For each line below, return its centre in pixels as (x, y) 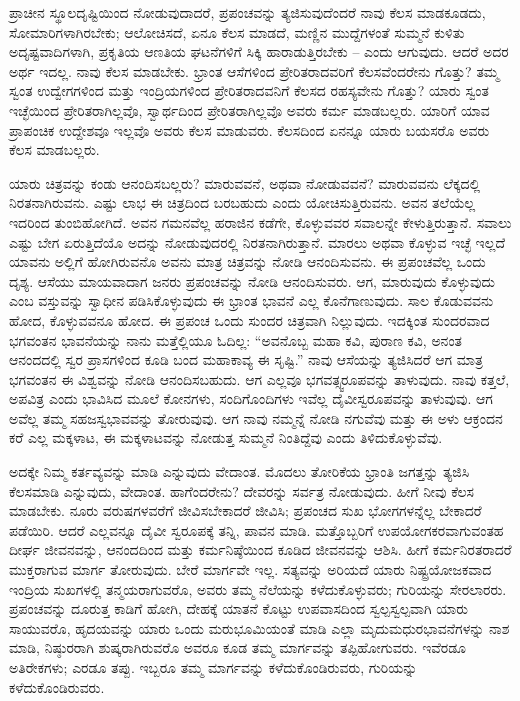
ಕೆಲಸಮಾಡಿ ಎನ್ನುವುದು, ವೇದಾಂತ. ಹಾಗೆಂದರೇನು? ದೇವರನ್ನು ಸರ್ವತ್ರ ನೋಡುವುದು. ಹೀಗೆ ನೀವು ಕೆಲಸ (242, 490)
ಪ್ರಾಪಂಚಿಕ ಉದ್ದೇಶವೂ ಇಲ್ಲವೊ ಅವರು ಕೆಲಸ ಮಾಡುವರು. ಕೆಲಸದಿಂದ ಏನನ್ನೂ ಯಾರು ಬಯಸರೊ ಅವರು (249, 129)
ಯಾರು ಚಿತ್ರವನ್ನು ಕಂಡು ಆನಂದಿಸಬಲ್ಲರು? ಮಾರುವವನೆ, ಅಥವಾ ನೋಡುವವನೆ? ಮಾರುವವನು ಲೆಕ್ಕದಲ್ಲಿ (245, 182)
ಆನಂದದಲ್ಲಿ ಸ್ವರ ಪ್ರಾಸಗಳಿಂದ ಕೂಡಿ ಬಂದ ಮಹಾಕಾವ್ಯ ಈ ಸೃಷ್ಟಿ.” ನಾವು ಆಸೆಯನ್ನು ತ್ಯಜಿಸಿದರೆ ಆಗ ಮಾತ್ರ (246, 359)
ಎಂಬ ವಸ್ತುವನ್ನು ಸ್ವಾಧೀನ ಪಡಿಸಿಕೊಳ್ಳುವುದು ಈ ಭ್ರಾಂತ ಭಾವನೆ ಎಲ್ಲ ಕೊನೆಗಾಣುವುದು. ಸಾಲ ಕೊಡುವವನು (251, 300)
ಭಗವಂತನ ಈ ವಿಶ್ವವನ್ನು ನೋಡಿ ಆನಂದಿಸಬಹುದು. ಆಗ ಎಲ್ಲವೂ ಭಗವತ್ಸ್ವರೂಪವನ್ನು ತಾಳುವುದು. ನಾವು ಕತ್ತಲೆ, (259, 378)
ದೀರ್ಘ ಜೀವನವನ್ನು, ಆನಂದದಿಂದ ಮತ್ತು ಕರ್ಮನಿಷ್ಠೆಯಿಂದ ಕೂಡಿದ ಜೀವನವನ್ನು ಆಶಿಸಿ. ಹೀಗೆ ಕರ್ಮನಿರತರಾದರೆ (260, 549)
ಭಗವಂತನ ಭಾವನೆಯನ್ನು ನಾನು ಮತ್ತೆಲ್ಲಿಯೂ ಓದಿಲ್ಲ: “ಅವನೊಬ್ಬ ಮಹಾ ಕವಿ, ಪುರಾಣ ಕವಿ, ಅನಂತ (236, 339)
